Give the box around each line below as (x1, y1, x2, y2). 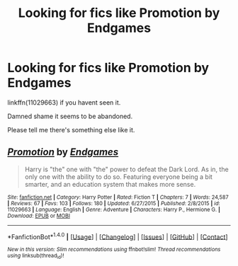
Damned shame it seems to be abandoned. (7, 112, 133, 120)
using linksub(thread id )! (7, 253, 64, 260)
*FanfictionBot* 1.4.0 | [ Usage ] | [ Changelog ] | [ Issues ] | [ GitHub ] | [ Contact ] (7, 231, 228, 241)
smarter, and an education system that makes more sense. (24, 180, 196, 188)
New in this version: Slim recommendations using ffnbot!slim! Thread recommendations (7, 246, 221, 253)
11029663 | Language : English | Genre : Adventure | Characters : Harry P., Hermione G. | (7, 206, 221, 213)
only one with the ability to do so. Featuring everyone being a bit (24, 172, 212, 181)
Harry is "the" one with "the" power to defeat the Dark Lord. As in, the (24, 165, 229, 173)
